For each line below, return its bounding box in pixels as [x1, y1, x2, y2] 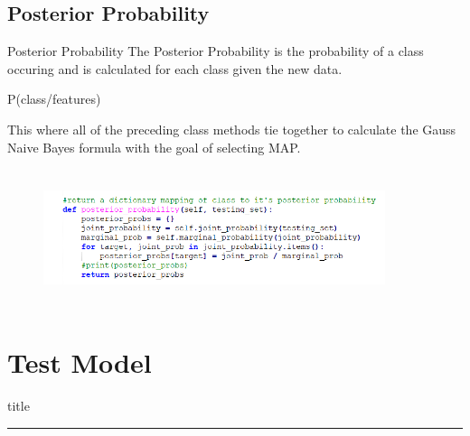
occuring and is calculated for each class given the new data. [7, 59, 343, 78]
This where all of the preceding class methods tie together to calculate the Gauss [7, 119, 456, 138]
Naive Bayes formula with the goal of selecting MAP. [7, 137, 301, 156]
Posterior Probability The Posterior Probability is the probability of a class [7, 42, 424, 60]
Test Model [7, 344, 152, 381]
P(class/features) [7, 89, 101, 108]
